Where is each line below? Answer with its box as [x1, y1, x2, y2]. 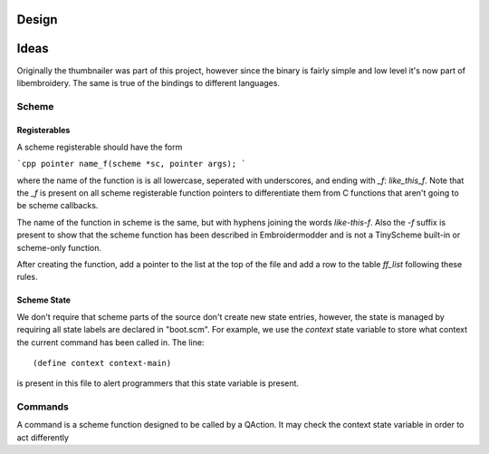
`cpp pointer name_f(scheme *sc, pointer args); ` [16, 159, 246, 169]
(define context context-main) [33, 358, 172, 368]
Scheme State [16, 295, 72, 305]
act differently [16, 431, 70, 443]
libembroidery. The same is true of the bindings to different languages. [16, 77, 281, 88]
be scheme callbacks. [16, 200, 99, 211]
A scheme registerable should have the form [16, 141, 183, 152]
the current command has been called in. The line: [16, 336, 205, 348]
